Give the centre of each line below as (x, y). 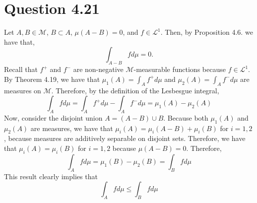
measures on (23, 90)
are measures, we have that (72, 128)
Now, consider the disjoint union (53, 117)
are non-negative (98, 69)
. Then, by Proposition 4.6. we (207, 32)
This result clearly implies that (51, 176)
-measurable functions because (180, 69)
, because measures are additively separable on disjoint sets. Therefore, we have (125, 138)
